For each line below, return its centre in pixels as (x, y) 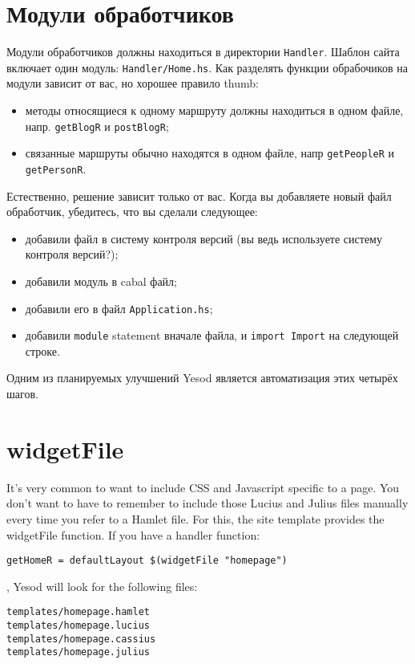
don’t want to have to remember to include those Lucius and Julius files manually (207, 503)
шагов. (22, 394)
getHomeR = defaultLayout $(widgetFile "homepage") (147, 561)
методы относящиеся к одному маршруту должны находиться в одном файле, (214, 110)
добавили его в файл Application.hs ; (119, 308)
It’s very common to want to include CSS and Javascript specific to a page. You (203, 487)
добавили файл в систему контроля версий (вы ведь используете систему (203, 238)
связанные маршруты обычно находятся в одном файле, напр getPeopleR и (210, 153)
